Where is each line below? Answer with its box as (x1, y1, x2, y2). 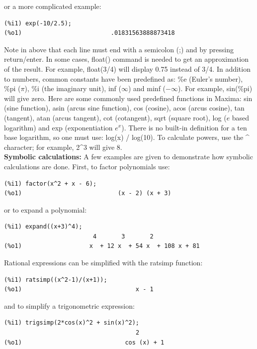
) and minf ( (128, 83, 166, 94)
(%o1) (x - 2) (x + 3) (4, 190, 171, 197)
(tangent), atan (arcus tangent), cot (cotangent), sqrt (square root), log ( (4, 112, 227, 122)
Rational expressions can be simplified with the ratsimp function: (4, 257, 203, 268)
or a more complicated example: (4, 1, 101, 11)
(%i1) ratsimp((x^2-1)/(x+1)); (4, 276, 107, 283)
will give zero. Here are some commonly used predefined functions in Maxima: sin (4, 93, 253, 103)
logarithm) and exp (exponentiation (4, 122, 113, 132)
